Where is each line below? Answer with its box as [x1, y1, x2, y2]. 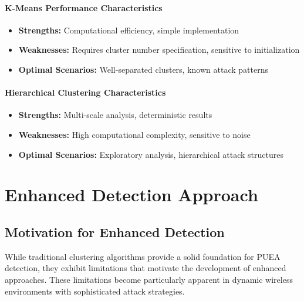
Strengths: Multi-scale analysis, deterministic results [18, 109, 212, 121]
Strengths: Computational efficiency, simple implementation [18, 23, 239, 36]
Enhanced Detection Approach [5, 182, 258, 207]
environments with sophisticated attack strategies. [5, 285, 185, 297]
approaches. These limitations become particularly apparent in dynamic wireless [5, 273, 293, 285]
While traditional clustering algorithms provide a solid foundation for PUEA [5, 250, 281, 262]
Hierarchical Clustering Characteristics [5, 86, 166, 99]
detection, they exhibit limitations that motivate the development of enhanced [5, 262, 286, 274]
